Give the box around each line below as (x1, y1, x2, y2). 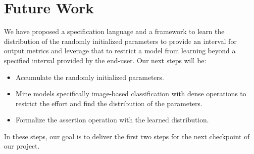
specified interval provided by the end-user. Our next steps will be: (4, 55, 206, 65)
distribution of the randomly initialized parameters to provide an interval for (4, 36, 237, 46)
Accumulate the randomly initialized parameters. (15, 72, 164, 82)
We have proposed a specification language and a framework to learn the (4, 26, 225, 37)
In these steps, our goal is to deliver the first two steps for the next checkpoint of (4, 131, 250, 141)
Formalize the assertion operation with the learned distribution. (15, 115, 209, 125)
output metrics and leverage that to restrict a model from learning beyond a (4, 45, 236, 56)
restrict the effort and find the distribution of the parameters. (15, 98, 203, 108)
